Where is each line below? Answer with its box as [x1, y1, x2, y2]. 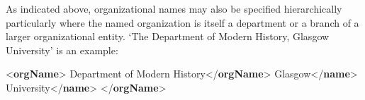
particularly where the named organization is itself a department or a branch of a [6, 15, 359, 30]
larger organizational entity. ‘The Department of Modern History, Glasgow [6, 29, 330, 44]
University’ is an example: [6, 42, 118, 57]
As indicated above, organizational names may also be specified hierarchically [6, 1, 342, 15]
